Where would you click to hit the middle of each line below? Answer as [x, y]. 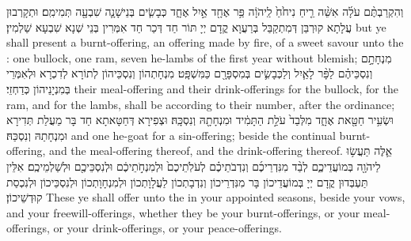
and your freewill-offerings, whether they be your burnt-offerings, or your [183, 212]
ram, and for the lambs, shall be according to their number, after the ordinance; [201, 104]
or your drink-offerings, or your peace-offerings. [167, 228]
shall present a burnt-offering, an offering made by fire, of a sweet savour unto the [205, 42]
